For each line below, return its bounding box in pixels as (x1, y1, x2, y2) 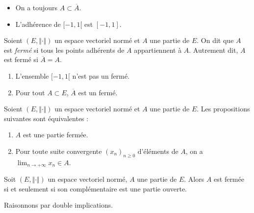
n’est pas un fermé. (72, 70, 130, 81)
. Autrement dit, (189, 44, 238, 55)
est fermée (214, 174, 244, 184)
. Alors (184, 174, 204, 184)
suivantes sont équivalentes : (4, 113, 89, 123)
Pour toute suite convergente (15, 146, 102, 156)
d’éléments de (137, 146, 178, 156)
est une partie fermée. (23, 129, 88, 140)
